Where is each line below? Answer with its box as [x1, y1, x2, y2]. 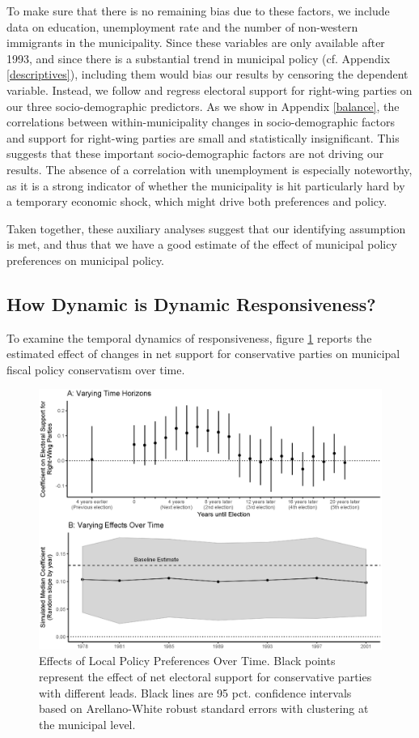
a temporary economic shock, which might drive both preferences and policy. [6, 193, 387, 210]
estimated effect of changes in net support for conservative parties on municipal [6, 345, 400, 362]
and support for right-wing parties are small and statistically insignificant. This [6, 129, 400, 146]
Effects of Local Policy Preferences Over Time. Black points [39, 652, 336, 669]
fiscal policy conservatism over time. [6, 360, 185, 378]
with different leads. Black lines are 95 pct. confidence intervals [39, 684, 352, 701]
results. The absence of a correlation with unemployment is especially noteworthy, [6, 160, 413, 177]
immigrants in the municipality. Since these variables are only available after [6, 34, 385, 51]
